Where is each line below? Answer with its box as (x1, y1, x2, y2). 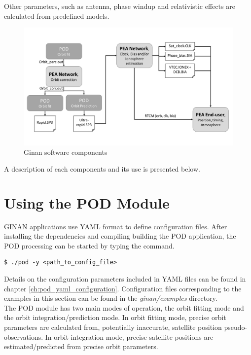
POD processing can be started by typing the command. (4, 240, 175, 250)
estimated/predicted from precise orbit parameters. (4, 341, 158, 352)
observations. (4, 331, 43, 342)
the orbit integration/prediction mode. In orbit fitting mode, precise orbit (4, 312, 226, 322)
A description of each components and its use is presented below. (4, 163, 200, 174)
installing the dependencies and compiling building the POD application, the (4, 231, 236, 241)
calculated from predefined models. (4, 10, 109, 21)
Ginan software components (24, 147, 108, 157)
